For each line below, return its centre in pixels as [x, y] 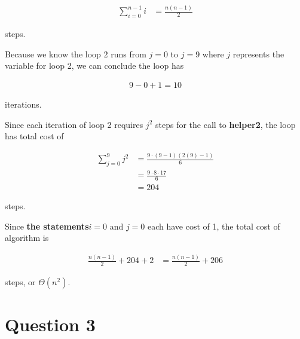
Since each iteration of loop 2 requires [74, 124]
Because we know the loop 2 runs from [76, 54]
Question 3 [50, 324]
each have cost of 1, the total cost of [214, 226]
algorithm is [27, 238]
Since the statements [47, 226]
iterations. [23, 104]
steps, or [20, 282]
